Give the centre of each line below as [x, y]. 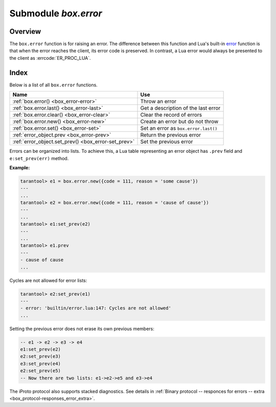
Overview [25, 31]
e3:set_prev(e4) [41, 364]
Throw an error [158, 101]
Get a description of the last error [180, 108]
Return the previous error [171, 135]
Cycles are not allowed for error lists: [48, 280]
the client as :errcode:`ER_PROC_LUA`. [50, 58]
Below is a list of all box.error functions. [54, 85]
